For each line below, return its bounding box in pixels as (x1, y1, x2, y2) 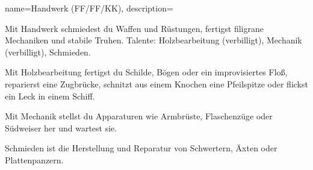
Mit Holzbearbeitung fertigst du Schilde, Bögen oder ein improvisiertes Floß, (5, 66, 288, 78)
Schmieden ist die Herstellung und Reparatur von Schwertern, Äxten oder (5, 142, 277, 154)
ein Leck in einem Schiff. (5, 89, 95, 102)
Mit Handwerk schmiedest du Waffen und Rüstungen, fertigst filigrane (5, 22, 264, 34)
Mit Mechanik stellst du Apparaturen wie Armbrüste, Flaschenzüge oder (5, 110, 273, 122)
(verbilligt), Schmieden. (5, 45, 91, 58)
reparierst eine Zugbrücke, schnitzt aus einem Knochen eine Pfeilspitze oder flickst (5, 77, 308, 90)
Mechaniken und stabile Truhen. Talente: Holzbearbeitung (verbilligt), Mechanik (5, 34, 302, 46)
